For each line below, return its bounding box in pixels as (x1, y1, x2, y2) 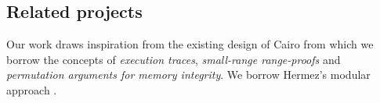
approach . (6, 81, 57, 98)
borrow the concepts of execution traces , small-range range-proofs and (6, 51, 341, 67)
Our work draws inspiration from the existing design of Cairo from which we (6, 36, 374, 52)
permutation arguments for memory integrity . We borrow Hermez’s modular (6, 66, 371, 83)
